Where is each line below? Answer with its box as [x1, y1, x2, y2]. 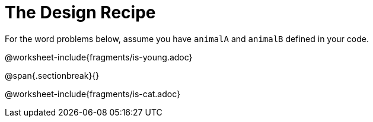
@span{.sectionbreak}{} [5, 70, 100, 81]
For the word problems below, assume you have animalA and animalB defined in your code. [5, 33, 369, 44]
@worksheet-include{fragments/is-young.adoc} [5, 52, 193, 62]
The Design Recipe [5, 2, 156, 23]
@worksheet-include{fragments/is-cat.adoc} [5, 88, 181, 99]
